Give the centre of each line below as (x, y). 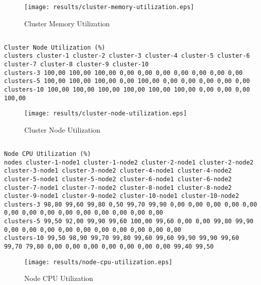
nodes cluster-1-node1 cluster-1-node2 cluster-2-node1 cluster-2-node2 (129, 162)
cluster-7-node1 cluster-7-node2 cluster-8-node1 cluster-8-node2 (118, 188)
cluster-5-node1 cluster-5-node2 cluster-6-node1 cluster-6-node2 (118, 179)
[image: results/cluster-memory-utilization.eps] (109, 7)
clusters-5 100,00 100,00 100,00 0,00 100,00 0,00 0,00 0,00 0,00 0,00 (127, 81)
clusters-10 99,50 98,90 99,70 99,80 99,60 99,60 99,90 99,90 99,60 (122, 238)
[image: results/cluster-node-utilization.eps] (106, 114)
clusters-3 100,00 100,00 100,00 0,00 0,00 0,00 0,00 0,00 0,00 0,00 (123, 73)
